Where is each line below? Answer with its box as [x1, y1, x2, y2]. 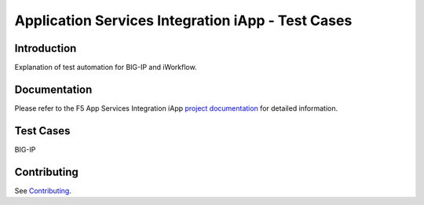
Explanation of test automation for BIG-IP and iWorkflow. [14, 63, 197, 72]
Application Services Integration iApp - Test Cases [14, 12, 353, 29]
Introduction [14, 42, 77, 55]
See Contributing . [14, 185, 72, 196]
